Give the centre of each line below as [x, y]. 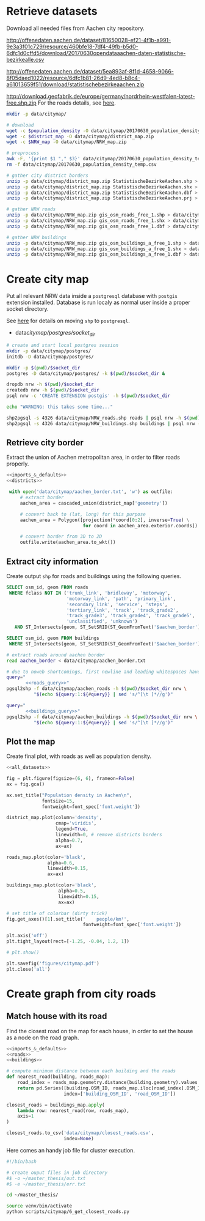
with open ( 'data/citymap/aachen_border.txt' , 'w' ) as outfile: [91, 492]
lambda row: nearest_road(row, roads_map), [74, 1111]
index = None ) [79, 1139]
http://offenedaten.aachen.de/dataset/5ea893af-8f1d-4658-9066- [90, 71]
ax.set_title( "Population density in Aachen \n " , [69, 795]
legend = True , [72, 829]
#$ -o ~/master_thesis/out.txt [46, 1178]
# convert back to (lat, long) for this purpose [83, 514]
